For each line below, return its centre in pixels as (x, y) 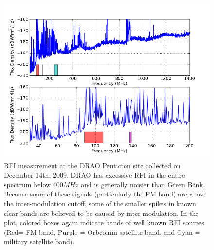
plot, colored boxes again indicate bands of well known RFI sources (104, 223)
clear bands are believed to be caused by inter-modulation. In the (101, 213)
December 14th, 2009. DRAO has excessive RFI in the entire (95, 175)
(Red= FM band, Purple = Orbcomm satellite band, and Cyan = (102, 232)
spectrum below (27, 184)
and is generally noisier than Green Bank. (143, 184)
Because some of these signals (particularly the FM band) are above (105, 194)
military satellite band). (39, 241)
